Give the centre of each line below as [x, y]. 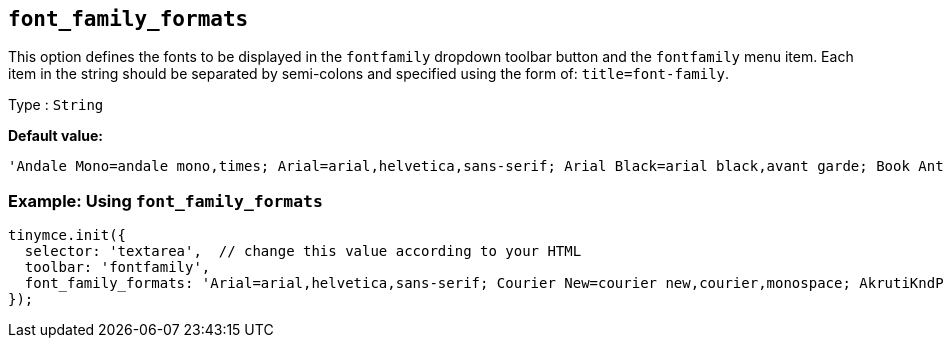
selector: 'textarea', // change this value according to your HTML [303, 251]
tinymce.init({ [67, 235]
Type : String [56, 105]
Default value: [55, 136]
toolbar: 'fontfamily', [117, 267]
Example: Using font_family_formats [165, 200]
